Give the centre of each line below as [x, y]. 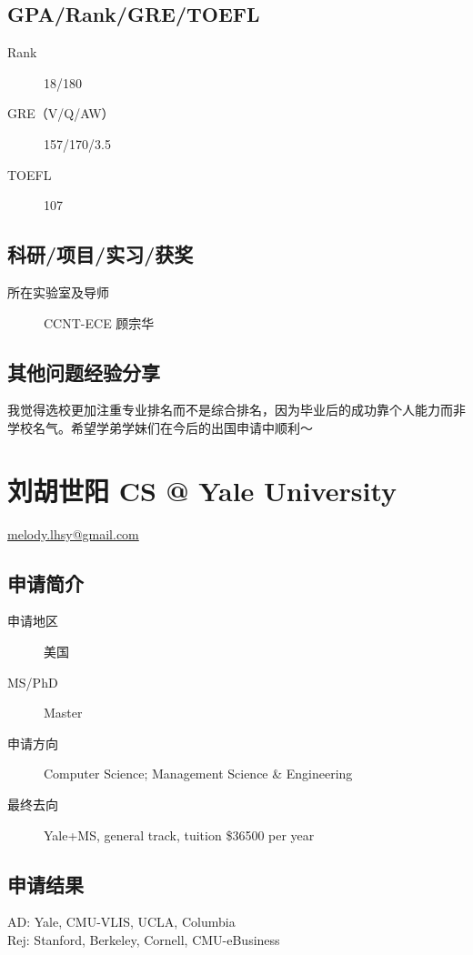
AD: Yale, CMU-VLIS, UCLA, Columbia [121, 922]
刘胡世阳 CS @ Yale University [202, 490]
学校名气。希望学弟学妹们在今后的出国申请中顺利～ [160, 427]
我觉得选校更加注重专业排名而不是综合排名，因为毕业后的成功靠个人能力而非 [236, 410]
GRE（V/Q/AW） [61, 113]
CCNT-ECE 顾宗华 [99, 322]
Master [63, 713]
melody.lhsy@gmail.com [73, 533]
